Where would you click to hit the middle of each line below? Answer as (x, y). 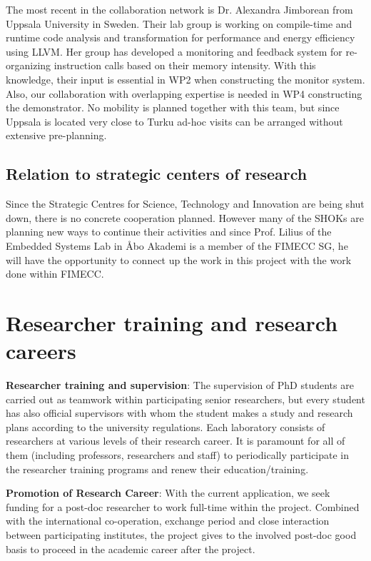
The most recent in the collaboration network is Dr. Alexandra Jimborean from (179, 9)
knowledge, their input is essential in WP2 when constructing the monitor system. (185, 79)
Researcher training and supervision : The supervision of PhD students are (180, 385)
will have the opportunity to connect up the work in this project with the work (179, 259)
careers (41, 351)
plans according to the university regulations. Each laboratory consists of (166, 426)
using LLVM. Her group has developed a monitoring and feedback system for (174, 51)
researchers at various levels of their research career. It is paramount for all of (176, 441)
